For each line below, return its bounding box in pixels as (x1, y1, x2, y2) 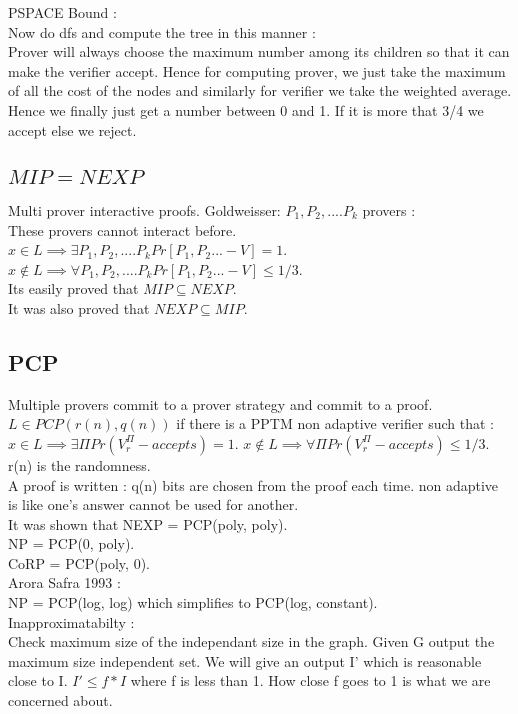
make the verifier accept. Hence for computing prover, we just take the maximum (8, 60, 506, 81)
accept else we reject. (8, 119, 137, 140)
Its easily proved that (8, 278, 139, 299)
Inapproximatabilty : (8, 611, 135, 632)
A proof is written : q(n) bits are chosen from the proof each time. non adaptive (8, 474, 499, 495)
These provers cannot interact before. (8, 219, 237, 240)
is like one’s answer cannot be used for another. (8, 494, 299, 515)
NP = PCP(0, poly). (8, 533, 135, 554)
